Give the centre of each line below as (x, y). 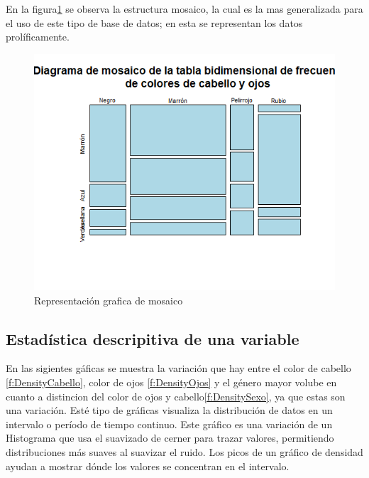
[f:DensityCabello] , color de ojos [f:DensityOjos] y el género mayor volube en (171, 382)
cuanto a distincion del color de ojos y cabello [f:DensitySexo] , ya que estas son (176, 396)
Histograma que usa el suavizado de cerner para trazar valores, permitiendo (170, 438)
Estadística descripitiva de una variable (153, 338)
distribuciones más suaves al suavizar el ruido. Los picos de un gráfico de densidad (184, 451)
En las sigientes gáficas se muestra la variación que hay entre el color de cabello (178, 368)
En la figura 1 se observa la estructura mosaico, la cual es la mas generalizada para (184, 9)
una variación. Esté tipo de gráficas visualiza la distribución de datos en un (169, 410)
